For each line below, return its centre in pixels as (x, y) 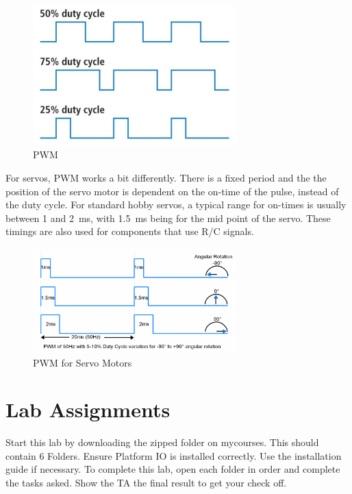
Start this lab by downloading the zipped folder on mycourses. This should (162, 442)
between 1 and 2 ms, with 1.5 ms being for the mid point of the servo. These (168, 218)
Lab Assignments (88, 409)
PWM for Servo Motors (83, 362)
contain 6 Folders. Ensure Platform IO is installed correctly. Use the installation (174, 455)
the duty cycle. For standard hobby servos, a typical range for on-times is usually (176, 205)
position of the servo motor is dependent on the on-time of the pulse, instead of (172, 191)
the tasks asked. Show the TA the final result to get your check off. (146, 482)
